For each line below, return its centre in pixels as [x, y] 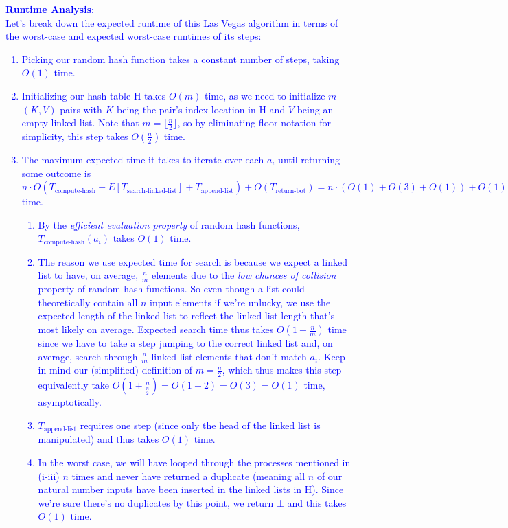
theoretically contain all [88, 302]
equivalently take [74, 385]
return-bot [291, 191]
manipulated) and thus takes [99, 439]
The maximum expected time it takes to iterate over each [143, 159]
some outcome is [56, 173]
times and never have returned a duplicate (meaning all [188, 475]
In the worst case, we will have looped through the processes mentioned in [194, 462]
